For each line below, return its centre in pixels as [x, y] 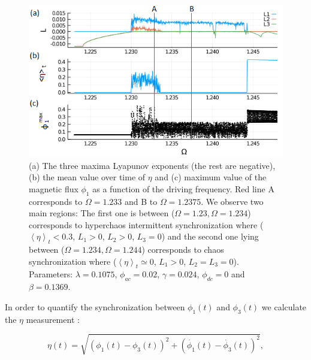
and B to [141, 201]
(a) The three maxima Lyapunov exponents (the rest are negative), [152, 165]
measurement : [53, 319]
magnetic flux [54, 188]
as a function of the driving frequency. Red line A [183, 188]
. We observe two [232, 201]
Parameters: [51, 274]
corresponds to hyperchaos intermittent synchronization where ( [146, 224]
